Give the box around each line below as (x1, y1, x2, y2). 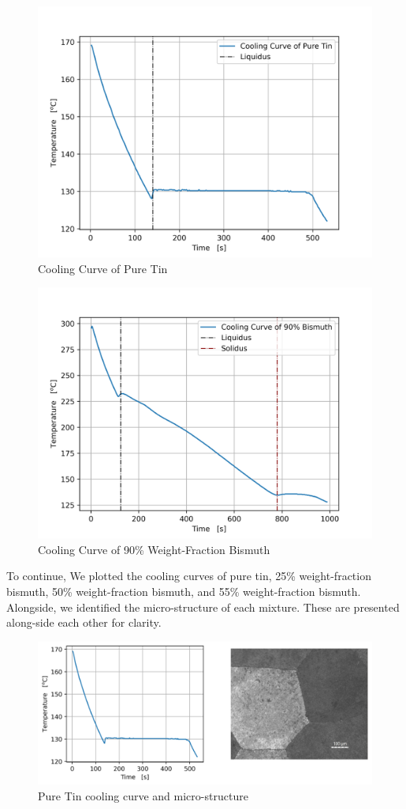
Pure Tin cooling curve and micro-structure (38, 787, 248, 803)
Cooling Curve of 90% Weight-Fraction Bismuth (38, 541, 270, 557)
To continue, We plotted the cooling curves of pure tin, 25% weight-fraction (6, 567, 371, 584)
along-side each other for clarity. (6, 614, 162, 631)
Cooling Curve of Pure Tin (38, 260, 168, 276)
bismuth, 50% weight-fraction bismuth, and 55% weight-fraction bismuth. (6, 582, 361, 599)
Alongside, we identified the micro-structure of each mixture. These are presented (6, 598, 400, 615)
